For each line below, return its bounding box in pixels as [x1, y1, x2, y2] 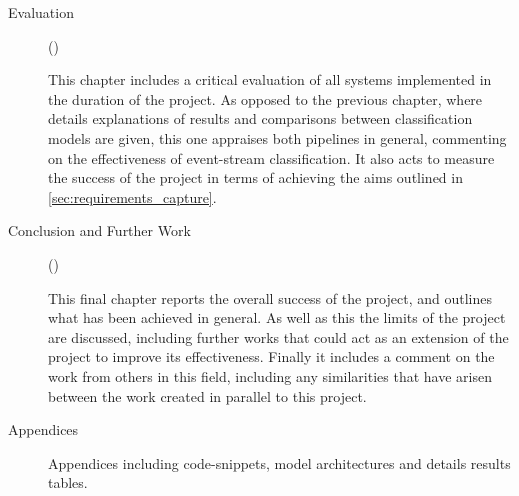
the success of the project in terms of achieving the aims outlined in [48, 167, 463, 188]
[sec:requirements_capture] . [48, 186, 217, 207]
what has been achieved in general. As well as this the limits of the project [48, 307, 506, 328]
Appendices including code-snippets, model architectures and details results [48, 452, 511, 473]
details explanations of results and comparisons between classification [48, 108, 473, 129]
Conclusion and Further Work [8, 220, 191, 241]
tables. [48, 472, 88, 493]
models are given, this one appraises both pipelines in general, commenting [48, 127, 507, 148]
